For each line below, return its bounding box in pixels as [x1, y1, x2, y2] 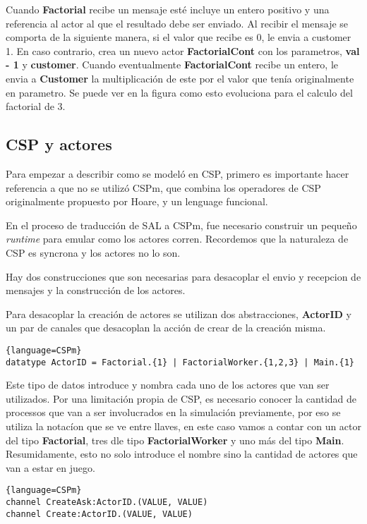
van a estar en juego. [6, 460, 95, 475]
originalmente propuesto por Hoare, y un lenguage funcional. [6, 194, 268, 209]
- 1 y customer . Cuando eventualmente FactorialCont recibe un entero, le [6, 57, 339, 72]
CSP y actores [6, 133, 112, 155]
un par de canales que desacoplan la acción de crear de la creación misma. [6, 320, 326, 335]
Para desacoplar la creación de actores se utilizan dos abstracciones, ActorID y [6, 306, 351, 321]
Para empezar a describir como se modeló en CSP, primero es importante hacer [6, 166, 349, 181]
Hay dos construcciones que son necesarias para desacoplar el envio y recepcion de [6, 269, 361, 284]
